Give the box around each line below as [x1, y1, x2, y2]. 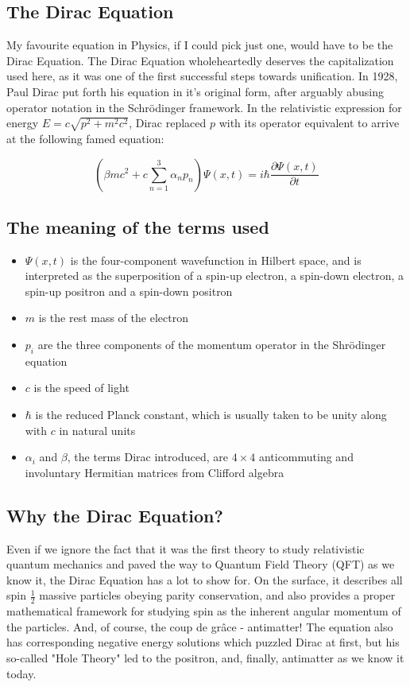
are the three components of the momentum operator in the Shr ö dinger [37, 336, 386, 353]
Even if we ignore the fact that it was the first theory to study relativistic [6, 540, 365, 557]
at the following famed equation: [6, 130, 164, 146]
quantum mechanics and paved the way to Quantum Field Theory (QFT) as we [6, 556, 395, 572]
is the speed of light [33, 379, 130, 396]
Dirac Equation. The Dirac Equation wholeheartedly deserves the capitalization [6, 52, 394, 68]
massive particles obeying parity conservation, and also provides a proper [39, 587, 396, 604]
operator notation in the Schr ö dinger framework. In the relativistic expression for [6, 99, 402, 115]
